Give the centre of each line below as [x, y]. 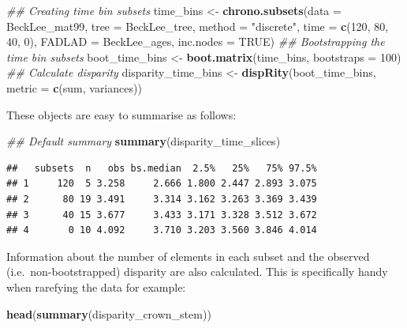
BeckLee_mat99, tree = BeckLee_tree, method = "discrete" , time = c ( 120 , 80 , [198, 26]
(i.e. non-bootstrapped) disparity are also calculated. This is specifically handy [197, 271]
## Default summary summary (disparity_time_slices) [144, 141]
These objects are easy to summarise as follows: [121, 114]
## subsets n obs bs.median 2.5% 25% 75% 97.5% [162, 168]
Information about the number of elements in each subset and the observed [188, 256]
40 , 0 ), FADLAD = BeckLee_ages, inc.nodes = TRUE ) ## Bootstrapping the [196, 41]
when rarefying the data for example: [96, 287]
